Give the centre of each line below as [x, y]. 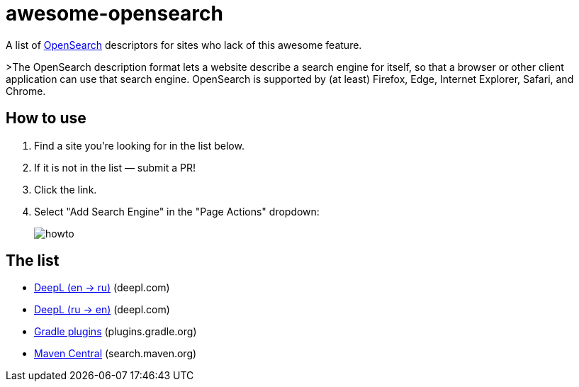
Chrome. [26, 91]
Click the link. [66, 189]
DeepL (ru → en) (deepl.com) [102, 310]
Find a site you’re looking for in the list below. [139, 145]
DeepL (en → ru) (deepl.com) [102, 288]
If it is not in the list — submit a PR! [115, 167]
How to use [46, 118]
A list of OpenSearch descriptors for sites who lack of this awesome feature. [184, 45]
